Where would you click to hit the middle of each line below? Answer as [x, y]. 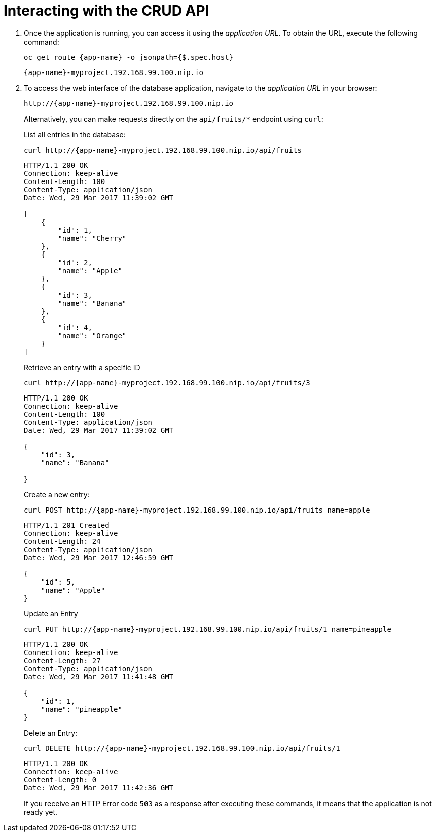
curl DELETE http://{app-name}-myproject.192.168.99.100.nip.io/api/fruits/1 [182, 748]
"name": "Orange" [92, 335]
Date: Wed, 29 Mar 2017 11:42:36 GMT [99, 788]
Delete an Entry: [51, 733]
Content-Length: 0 [60, 779]
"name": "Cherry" [92, 238]
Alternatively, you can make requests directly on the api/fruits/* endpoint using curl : [174, 119]
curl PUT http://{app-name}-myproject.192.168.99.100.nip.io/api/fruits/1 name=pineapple [208, 629]
